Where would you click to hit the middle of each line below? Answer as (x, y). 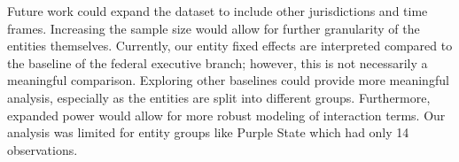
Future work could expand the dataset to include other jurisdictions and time (218, 11)
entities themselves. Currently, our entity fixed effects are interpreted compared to (230, 46)
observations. (43, 149)
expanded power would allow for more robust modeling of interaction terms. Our (226, 115)
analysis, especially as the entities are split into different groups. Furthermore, (219, 97)
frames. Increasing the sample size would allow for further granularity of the (214, 28)
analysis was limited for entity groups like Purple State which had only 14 (208, 132)
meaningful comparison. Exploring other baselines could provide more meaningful (228, 80)
